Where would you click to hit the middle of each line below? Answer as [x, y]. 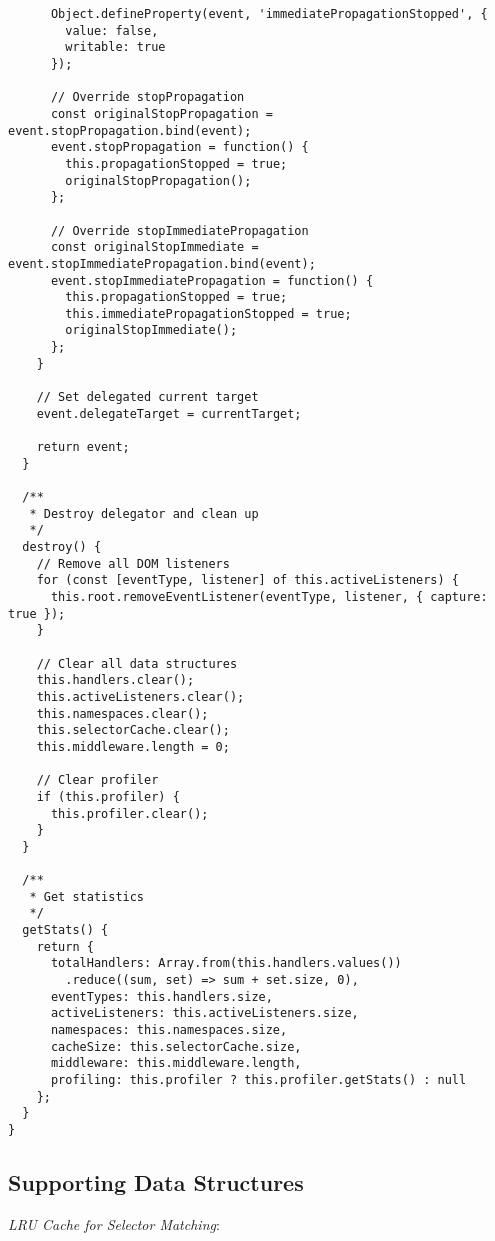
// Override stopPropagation [147, 97]
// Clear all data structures [137, 663]
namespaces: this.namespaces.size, [169, 1030]
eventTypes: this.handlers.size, [161, 996]
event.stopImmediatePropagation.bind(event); [162, 263]
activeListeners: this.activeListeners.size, [204, 1013]
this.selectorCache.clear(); [133, 730]
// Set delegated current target [147, 397]
